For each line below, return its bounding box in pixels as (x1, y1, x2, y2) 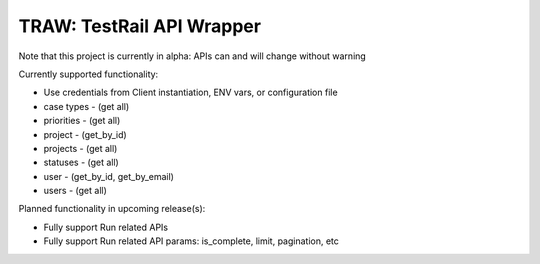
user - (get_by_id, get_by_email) (43, 170, 175, 182)
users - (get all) (43, 185, 107, 197)
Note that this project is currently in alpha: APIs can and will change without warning (18, 50, 367, 62)
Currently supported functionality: (18, 68, 159, 80)
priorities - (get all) (43, 115, 121, 127)
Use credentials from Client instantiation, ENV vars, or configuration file (43, 86, 339, 99)
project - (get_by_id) (43, 128, 127, 140)
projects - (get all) (43, 142, 118, 154)
